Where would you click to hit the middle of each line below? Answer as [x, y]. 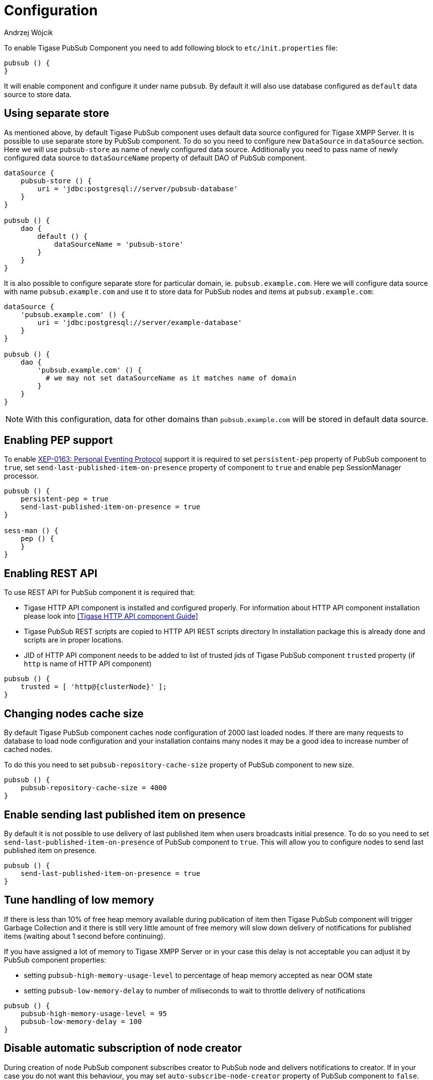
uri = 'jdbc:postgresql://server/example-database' [140, 322]
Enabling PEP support [58, 440]
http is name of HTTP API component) [88, 664]
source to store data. [38, 94]
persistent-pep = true [64, 499]
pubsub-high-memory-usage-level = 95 [94, 1013]
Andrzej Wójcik [28, 32]
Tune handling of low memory [79, 900]
